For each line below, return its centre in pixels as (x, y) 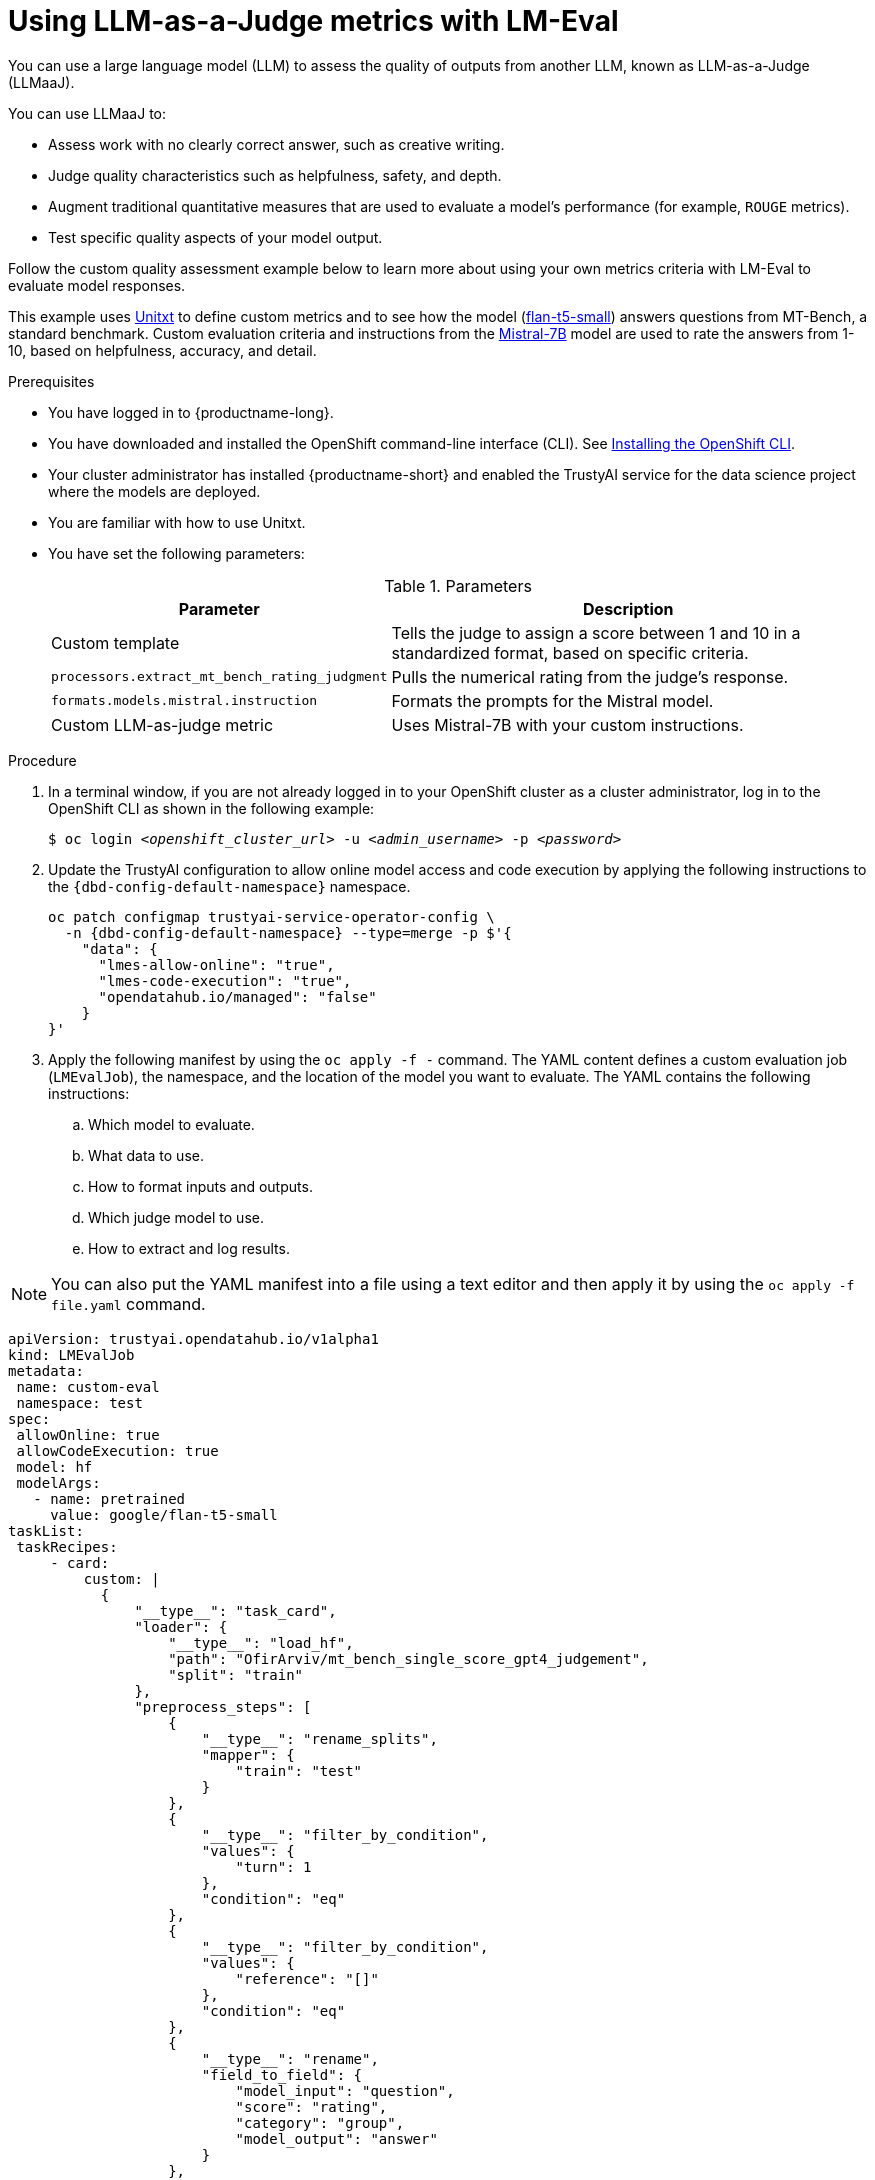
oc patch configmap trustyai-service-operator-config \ (271, 916)
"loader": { (181, 1626)
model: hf (54, 1466)
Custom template (115, 642)
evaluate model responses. (97, 285)
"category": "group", (320, 2122)
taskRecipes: (67, 1546)
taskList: (46, 1530)
